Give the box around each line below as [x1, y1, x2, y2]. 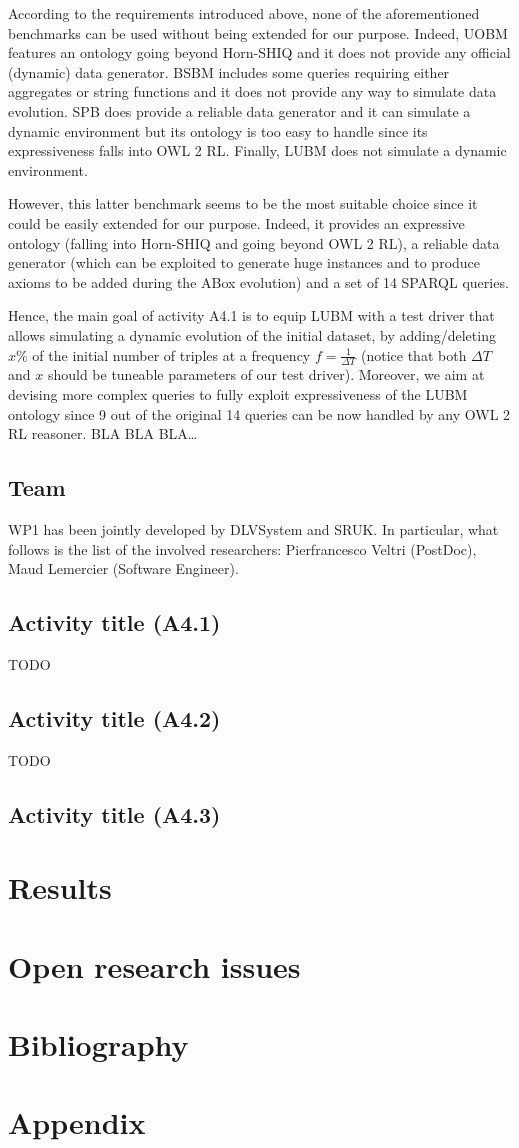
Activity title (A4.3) [8, 798, 221, 829]
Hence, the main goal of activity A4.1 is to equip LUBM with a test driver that [8, 305, 495, 326]
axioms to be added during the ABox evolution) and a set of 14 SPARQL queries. [8, 271, 509, 292]
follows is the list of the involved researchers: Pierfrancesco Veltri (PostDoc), [8, 538, 477, 559]
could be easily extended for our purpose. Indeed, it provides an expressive [8, 212, 465, 233]
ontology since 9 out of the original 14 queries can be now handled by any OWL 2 [8, 403, 511, 424]
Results [8, 867, 112, 908]
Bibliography [8, 1024, 189, 1064]
